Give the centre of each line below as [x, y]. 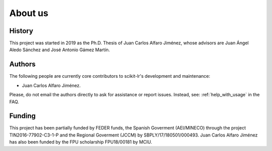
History [21, 31]
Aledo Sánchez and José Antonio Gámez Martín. [60, 50]
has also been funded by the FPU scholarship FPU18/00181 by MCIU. [81, 142]
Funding [23, 116]
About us [29, 13]
